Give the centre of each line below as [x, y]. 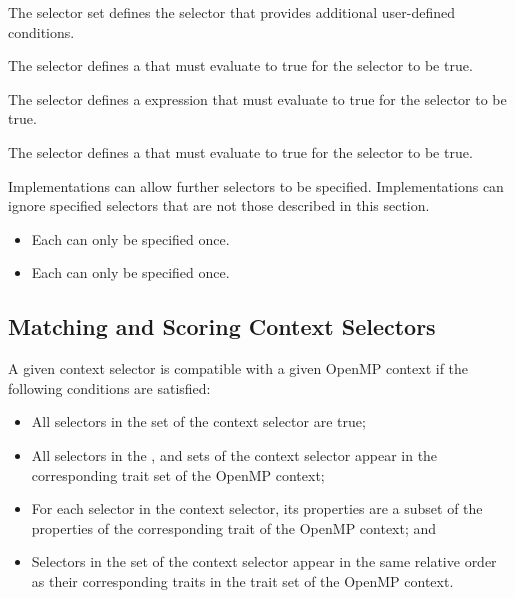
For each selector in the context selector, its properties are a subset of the [257, 508]
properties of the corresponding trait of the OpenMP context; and [234, 527]
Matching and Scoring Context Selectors [222, 326]
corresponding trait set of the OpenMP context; [178, 474]
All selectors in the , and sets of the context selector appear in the [234, 454]
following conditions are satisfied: [109, 387]
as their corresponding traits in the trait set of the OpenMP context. [242, 580]
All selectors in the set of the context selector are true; [198, 421]
